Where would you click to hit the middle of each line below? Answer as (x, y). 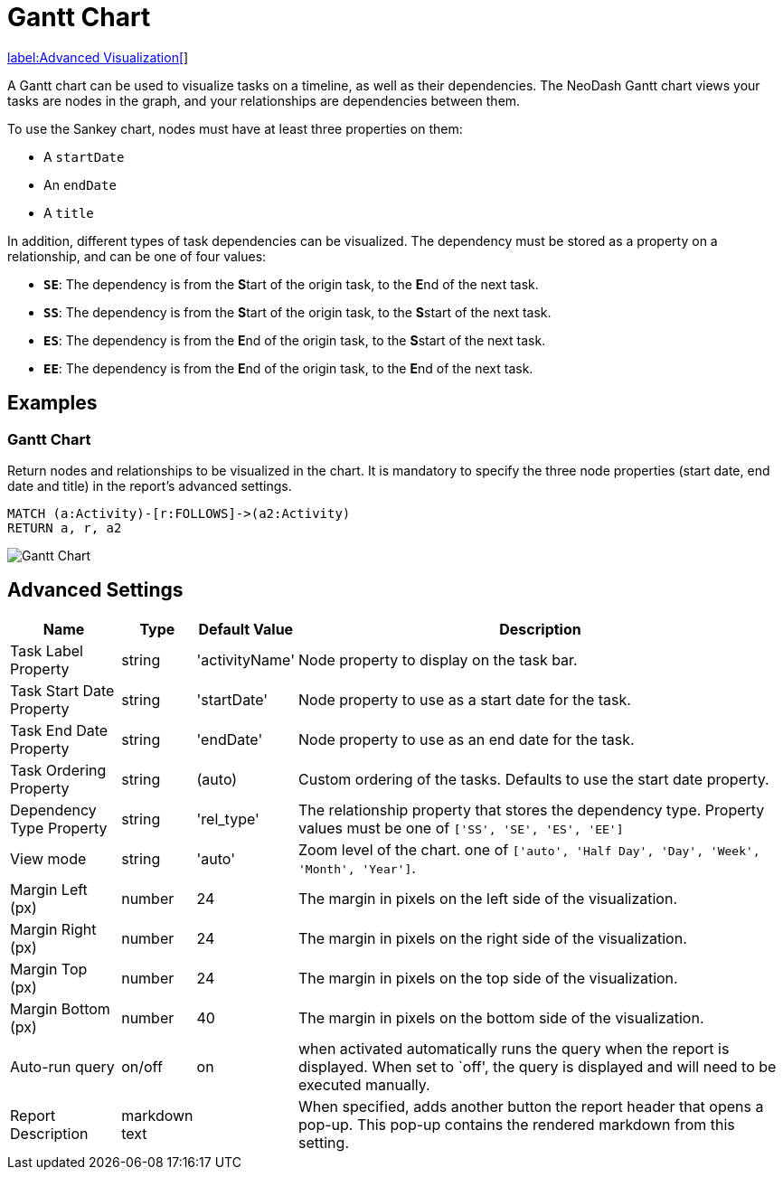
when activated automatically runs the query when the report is (514, 1048)
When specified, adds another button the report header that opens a (531, 1106)
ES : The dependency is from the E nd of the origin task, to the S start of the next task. (295, 340)
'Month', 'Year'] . (357, 867)
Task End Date (59, 730)
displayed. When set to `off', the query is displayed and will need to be (538, 1066)
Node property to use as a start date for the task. (465, 699)
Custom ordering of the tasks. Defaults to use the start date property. (534, 779)
